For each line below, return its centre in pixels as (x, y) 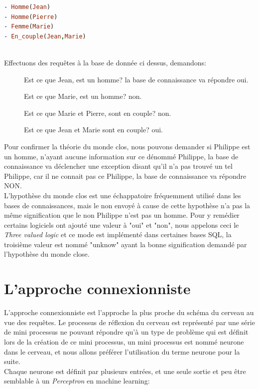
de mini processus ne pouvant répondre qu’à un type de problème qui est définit (126, 332)
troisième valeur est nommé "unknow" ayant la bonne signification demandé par (126, 244)
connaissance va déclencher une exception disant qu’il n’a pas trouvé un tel (118, 166)
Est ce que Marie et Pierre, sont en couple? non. (98, 113)
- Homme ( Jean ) (27, 7)
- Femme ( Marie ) (29, 27)
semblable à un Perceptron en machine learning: (77, 381)
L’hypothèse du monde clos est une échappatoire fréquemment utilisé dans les (123, 195)
